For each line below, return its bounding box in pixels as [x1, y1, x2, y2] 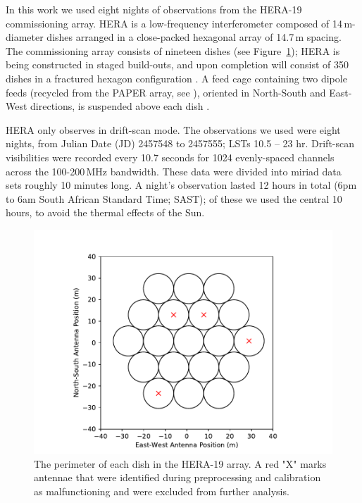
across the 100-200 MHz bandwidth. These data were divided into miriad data [6, 163, 342, 178]
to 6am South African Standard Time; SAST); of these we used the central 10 [6, 191, 342, 206]
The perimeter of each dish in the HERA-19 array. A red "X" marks [34, 456, 327, 471]
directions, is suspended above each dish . [30, 99, 210, 113]
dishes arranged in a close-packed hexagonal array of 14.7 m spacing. [46, 30, 342, 44]
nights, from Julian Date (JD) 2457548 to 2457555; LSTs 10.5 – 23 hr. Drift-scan [6, 136, 355, 151]
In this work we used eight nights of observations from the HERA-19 [6, 2, 302, 16]
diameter [6, 30, 44, 44]
